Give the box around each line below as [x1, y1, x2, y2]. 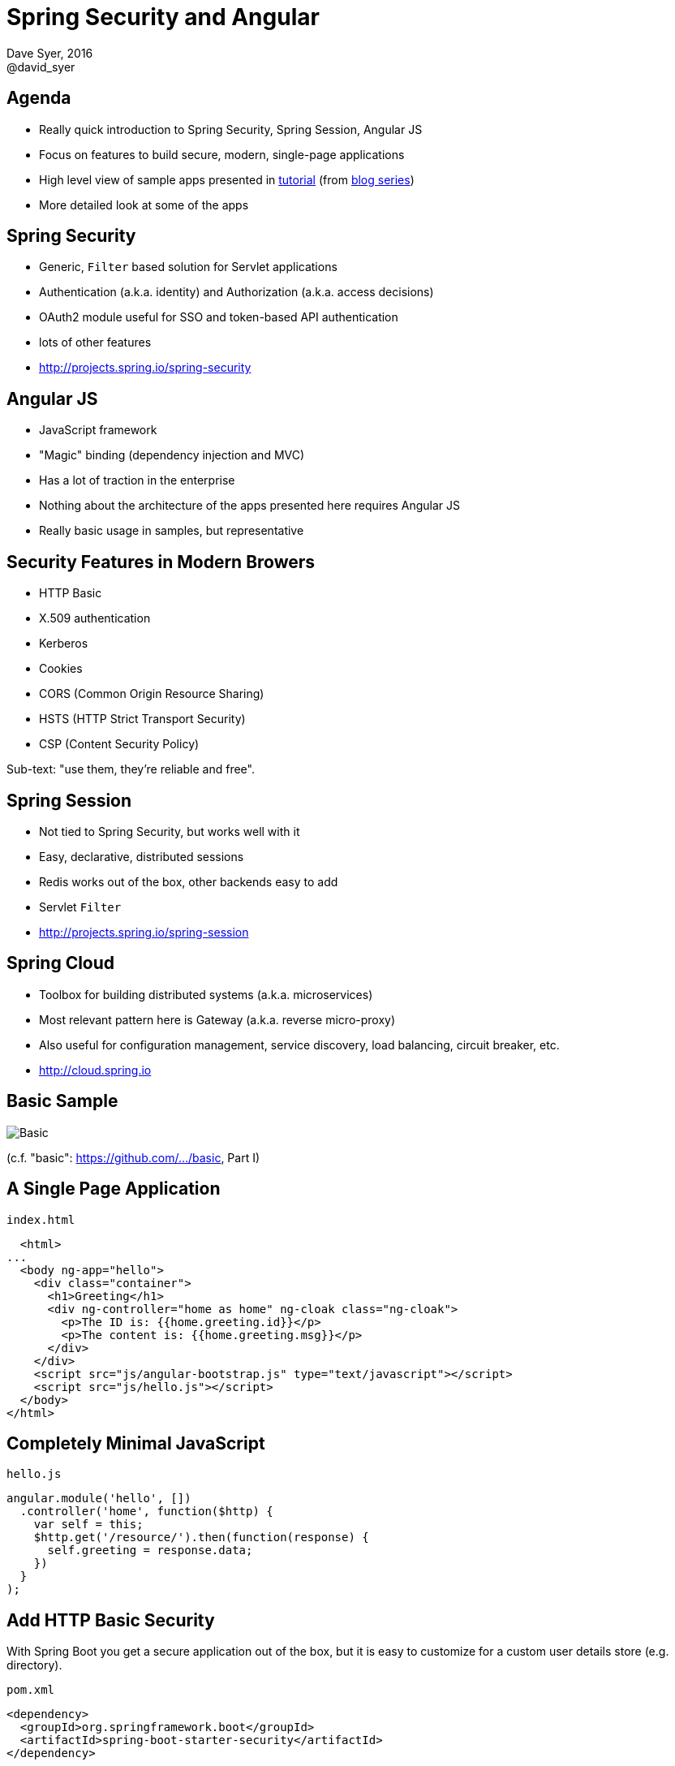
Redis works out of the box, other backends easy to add [39, 874, 338, 889]
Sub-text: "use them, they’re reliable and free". [6, 762, 255, 777]
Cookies [39, 661, 83, 676]
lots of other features [39, 335, 152, 350]
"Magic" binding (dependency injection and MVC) [39, 448, 305, 463]
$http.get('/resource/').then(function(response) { [33, 1531, 369, 1544]
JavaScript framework [39, 423, 157, 437]
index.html [6, 1213, 75, 1226]
